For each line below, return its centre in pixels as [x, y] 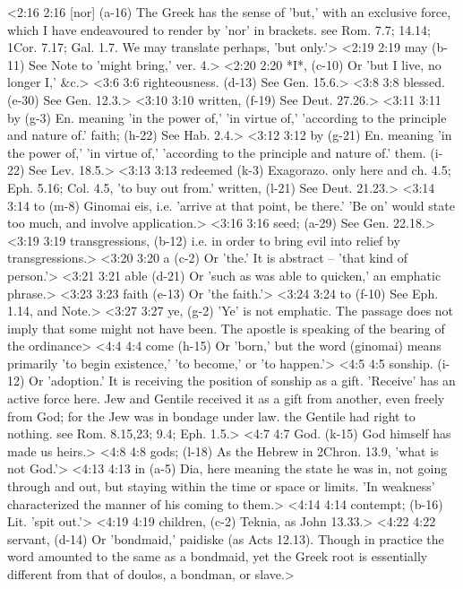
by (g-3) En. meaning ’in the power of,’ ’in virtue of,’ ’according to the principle [227, 117]
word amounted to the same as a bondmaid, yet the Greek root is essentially [218, 556]
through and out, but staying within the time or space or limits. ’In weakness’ [221, 486]
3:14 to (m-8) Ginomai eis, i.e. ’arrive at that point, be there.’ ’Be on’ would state [231, 205]
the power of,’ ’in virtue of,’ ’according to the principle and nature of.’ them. [217, 152]
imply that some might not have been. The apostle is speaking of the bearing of [226, 328]
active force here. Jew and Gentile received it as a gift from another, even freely [226, 398]
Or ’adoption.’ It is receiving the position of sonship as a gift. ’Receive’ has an [242, 381]
